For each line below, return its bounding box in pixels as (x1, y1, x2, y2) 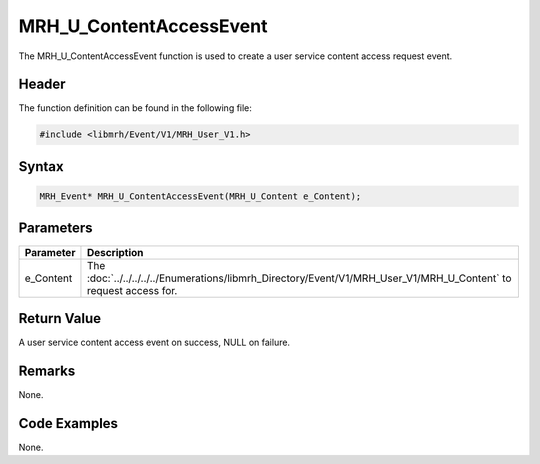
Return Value (18, 310, 102, 327)
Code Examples (18, 415, 119, 432)
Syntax (18, 158, 64, 175)
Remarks (18, 362, 76, 379)
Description (86, 245, 144, 259)
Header (18, 76, 66, 93)
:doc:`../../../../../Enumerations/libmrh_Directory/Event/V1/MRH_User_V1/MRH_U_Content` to (86, 271, 512, 285)
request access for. (86, 283, 178, 297)
